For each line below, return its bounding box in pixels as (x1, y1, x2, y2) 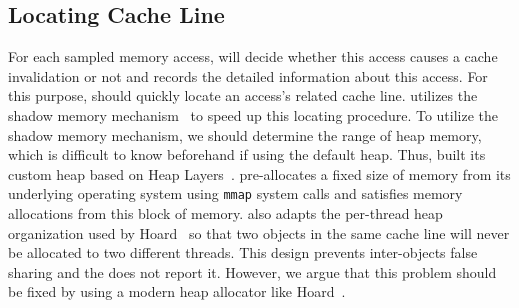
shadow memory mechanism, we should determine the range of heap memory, (8, 124, 482, 145)
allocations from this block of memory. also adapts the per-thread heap (8, 203, 443, 224)
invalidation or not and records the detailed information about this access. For (8, 65, 488, 86)
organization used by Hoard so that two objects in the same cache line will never (8, 222, 510, 243)
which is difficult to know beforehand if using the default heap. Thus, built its (8, 144, 486, 165)
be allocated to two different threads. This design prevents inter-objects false (8, 242, 478, 263)
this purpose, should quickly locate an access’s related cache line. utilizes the (8, 85, 478, 106)
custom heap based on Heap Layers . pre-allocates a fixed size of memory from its (8, 163, 511, 184)
